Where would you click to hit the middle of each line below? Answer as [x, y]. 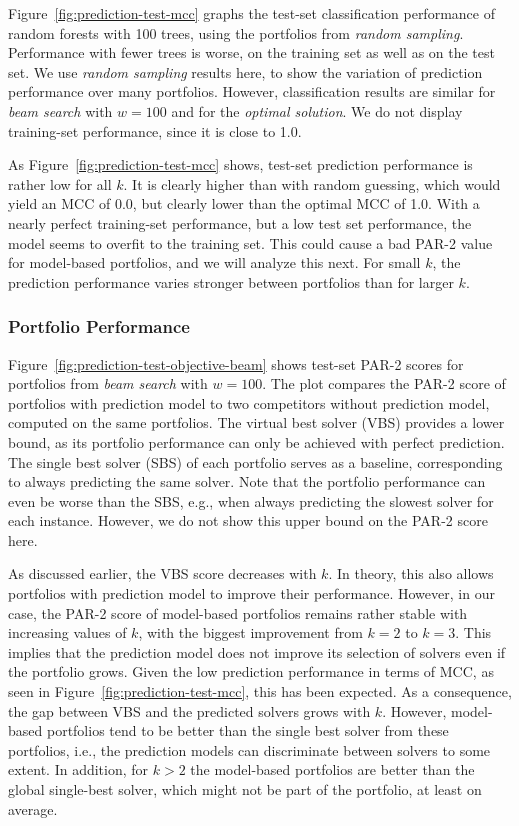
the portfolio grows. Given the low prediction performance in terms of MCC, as [251, 671]
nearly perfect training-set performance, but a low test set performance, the [240, 222]
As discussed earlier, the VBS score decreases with [162, 573]
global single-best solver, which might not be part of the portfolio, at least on [245, 789]
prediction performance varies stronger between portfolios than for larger [231, 281]
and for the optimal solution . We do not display [317, 110]
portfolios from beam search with [108, 383]
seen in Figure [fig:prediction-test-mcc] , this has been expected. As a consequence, [260, 691]
